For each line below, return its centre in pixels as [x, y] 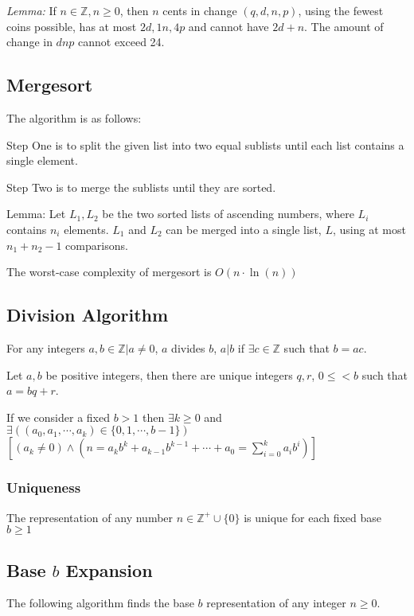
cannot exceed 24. [121, 42]
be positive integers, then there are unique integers [169, 374]
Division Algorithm [88, 315]
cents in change [200, 10]
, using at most [369, 229]
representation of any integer [276, 603]
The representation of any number [90, 517]
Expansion [109, 569]
